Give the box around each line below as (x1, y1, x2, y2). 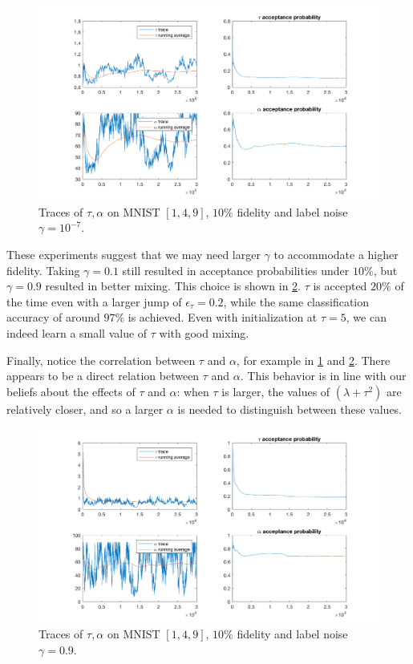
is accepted (313, 277, 367, 294)
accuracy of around (6, 309, 100, 326)
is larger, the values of (221, 383, 330, 399)
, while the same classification (223, 293, 370, 310)
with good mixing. (159, 324, 249, 341)
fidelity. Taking (6, 261, 80, 278)
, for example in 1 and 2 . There (236, 351, 391, 368)
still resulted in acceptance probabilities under (122, 261, 350, 278)
